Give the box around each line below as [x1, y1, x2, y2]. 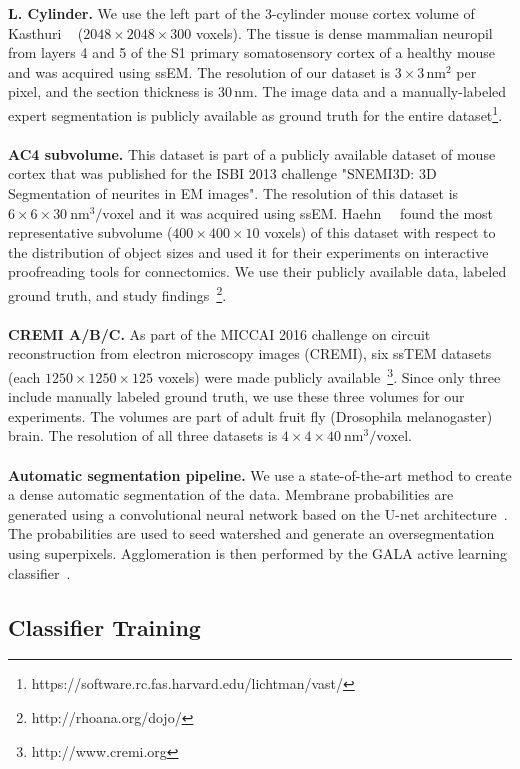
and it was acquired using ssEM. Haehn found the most [138, 202, 494, 223]
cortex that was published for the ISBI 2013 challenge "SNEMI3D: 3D [8, 163, 437, 184]
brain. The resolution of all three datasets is [8, 425, 278, 446]
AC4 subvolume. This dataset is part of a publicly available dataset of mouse [8, 143, 496, 164]
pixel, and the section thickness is [8, 81, 214, 102]
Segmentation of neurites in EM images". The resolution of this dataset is [8, 183, 459, 203]
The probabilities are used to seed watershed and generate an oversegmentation [8, 523, 495, 544]
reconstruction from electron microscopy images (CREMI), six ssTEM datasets [8, 343, 492, 364]
